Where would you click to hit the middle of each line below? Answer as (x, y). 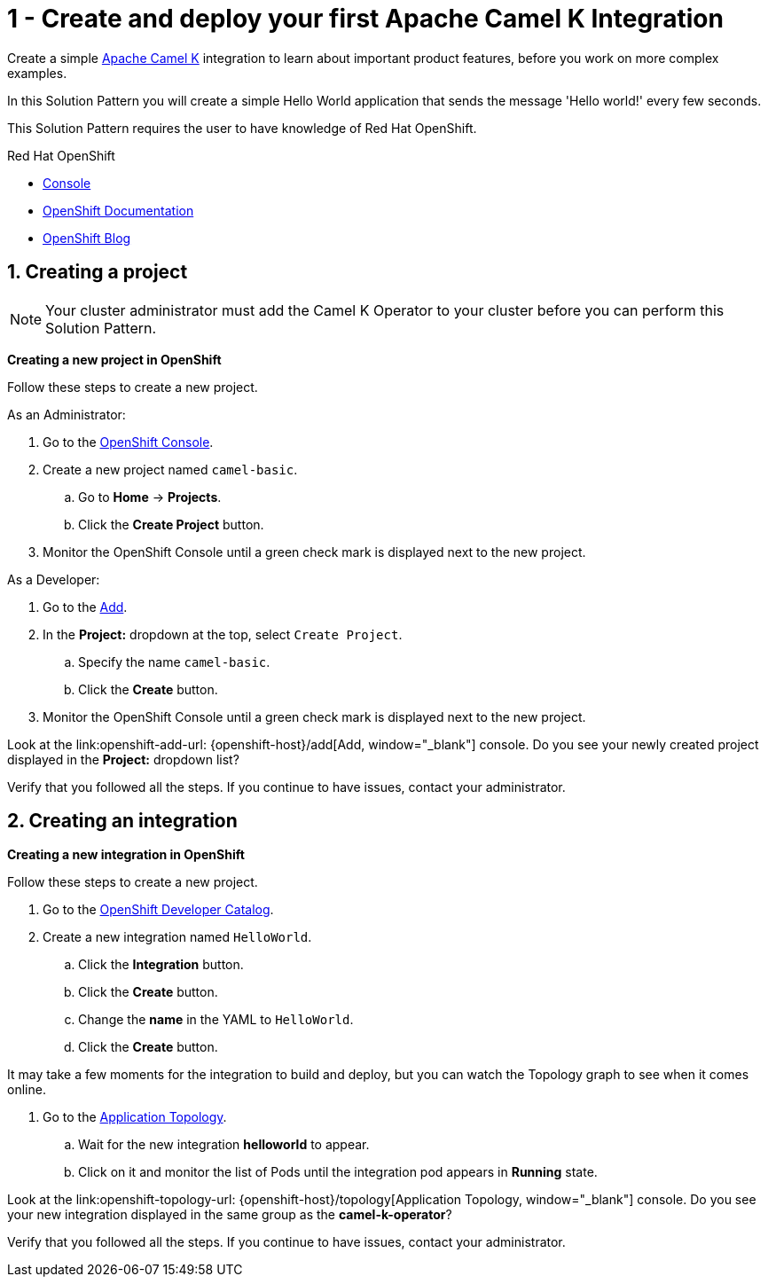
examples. (37, 73)
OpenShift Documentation (118, 210)
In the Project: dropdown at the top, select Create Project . (223, 634)
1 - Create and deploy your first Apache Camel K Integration (365, 19)
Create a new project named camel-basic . (170, 469)
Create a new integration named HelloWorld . (177, 937)
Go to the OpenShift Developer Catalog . (158, 910)
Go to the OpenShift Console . (128, 442)
